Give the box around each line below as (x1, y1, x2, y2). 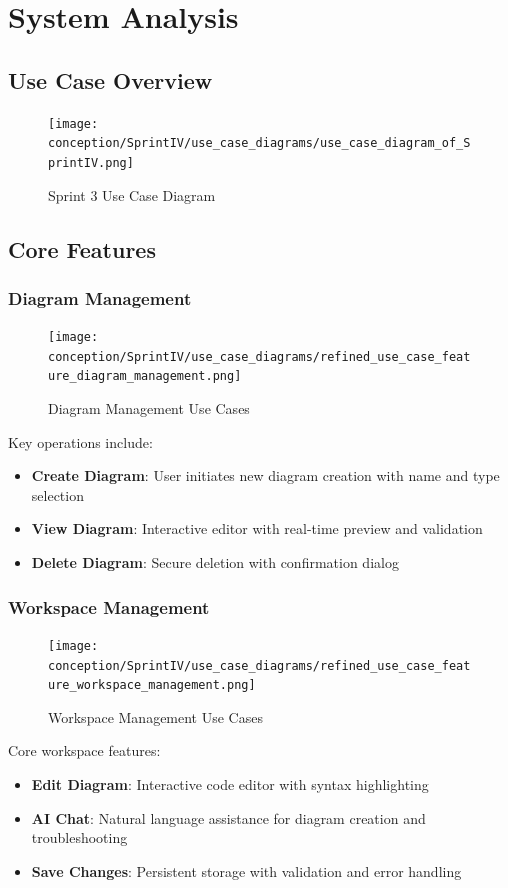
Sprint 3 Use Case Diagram (48, 184, 216, 205)
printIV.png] (48, 155, 134, 170)
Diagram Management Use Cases (48, 398, 250, 419)
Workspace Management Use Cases (48, 706, 263, 727)
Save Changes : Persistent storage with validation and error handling (31, 860, 462, 881)
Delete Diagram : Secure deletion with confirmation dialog (31, 552, 399, 573)
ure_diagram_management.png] (48, 369, 242, 384)
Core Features (8, 233, 156, 264)
